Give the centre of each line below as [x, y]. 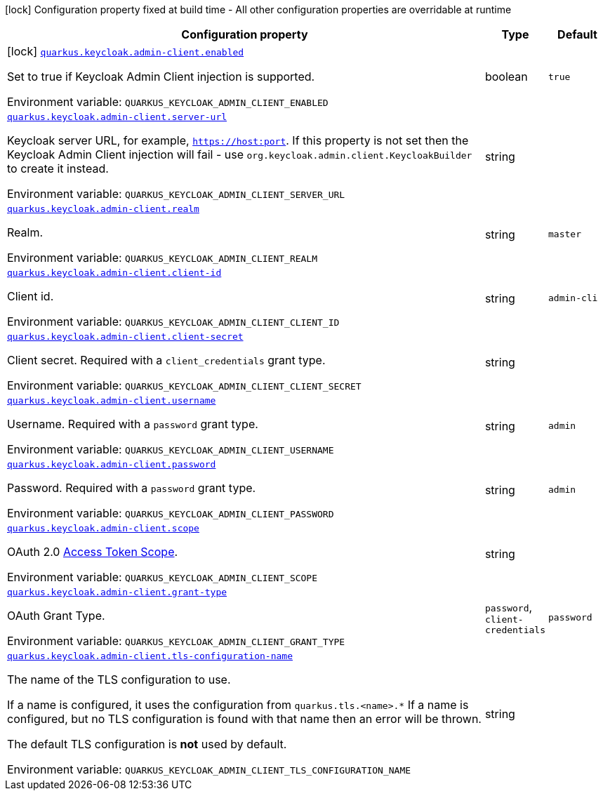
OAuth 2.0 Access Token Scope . [93, 552]
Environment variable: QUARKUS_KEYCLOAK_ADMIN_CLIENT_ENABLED [168, 102]
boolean [506, 77]
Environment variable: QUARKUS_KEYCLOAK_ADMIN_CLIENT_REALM [163, 258]
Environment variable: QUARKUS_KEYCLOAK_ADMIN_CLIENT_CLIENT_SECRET [184, 385]
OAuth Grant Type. [56, 616]
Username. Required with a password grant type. [133, 424]
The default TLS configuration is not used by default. [147, 744]
